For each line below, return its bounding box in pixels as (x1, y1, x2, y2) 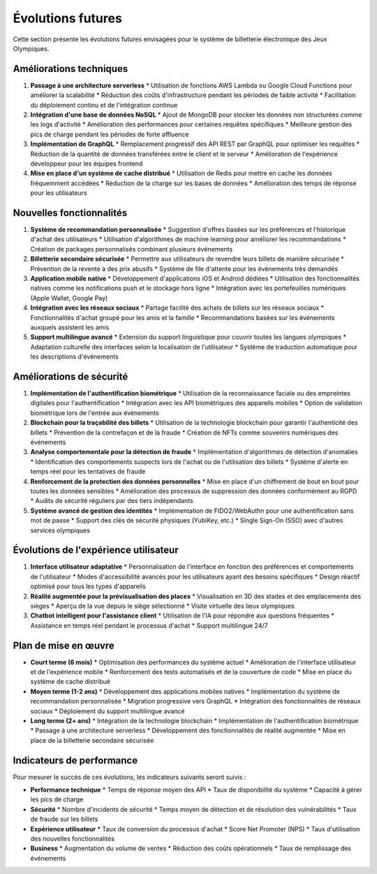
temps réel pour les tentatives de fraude (30, 467, 146, 476)
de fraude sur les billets (30, 815, 98, 824)
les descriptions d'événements (30, 353, 119, 361)
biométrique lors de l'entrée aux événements (30, 409, 160, 417)
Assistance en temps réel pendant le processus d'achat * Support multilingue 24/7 (30, 621, 268, 629)
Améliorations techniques (13, 63, 128, 75)
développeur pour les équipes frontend (30, 159, 143, 168)
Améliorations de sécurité (13, 370, 128, 382)
